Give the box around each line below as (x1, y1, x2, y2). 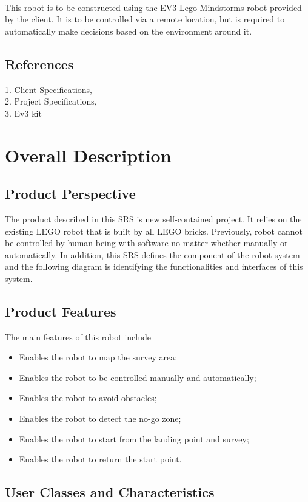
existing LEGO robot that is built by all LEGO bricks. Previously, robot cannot (5, 224, 303, 237)
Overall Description (5, 142, 172, 167)
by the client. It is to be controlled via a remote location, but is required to (5, 13, 285, 26)
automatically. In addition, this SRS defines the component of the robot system (5, 248, 300, 261)
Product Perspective (5, 184, 136, 203)
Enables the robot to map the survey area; (19, 351, 178, 363)
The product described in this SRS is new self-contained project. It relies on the (5, 212, 302, 225)
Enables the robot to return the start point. (19, 453, 182, 466)
